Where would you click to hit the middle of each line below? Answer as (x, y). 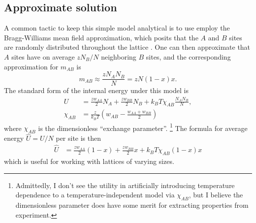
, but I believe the (216, 195)
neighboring (119, 56)
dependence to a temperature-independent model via (95, 195)
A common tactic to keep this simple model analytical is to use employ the (117, 28)
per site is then (79, 138)
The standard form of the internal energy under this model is (96, 90)
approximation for (31, 66)
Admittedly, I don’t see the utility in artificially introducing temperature (125, 185)
